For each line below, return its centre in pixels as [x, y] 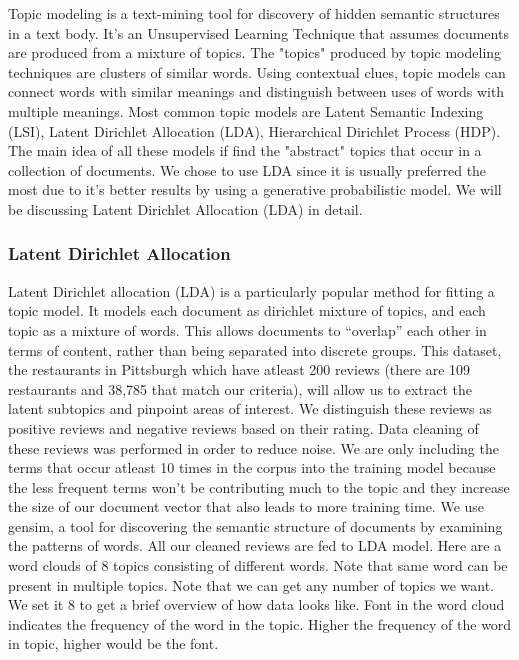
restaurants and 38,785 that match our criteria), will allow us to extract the [240, 388]
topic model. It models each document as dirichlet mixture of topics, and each [247, 310]
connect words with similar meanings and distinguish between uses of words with [256, 91]
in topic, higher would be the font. [113, 643]
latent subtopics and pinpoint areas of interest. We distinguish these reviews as [250, 408]
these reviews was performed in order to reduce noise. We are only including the [253, 447]
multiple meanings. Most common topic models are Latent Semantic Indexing [246, 110]
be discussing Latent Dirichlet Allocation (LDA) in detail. [185, 208]
